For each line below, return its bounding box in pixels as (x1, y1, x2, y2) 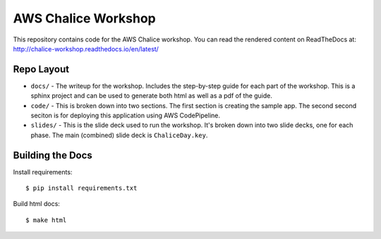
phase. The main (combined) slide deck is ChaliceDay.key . (30, 131, 208, 139)
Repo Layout (13, 63, 70, 75)
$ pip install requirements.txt (25, 184, 138, 193)
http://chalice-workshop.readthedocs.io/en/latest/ (13, 44, 159, 53)
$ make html (25, 216, 67, 224)
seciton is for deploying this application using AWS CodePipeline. (30, 111, 220, 119)
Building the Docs (13, 149, 93, 161)
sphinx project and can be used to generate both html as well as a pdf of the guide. (30, 91, 273, 100)
